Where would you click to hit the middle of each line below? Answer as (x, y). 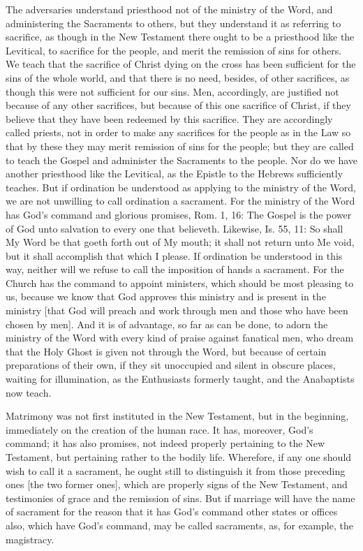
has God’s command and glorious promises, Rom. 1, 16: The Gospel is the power (179, 214)
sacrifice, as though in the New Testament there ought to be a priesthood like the (180, 37)
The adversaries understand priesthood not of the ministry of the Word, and (169, 9)
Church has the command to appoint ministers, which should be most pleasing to (180, 282)
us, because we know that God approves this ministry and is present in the (166, 296)
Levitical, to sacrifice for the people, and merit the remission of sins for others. (174, 50)
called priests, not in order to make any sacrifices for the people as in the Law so (178, 132)
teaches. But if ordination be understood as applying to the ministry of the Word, (181, 187)
